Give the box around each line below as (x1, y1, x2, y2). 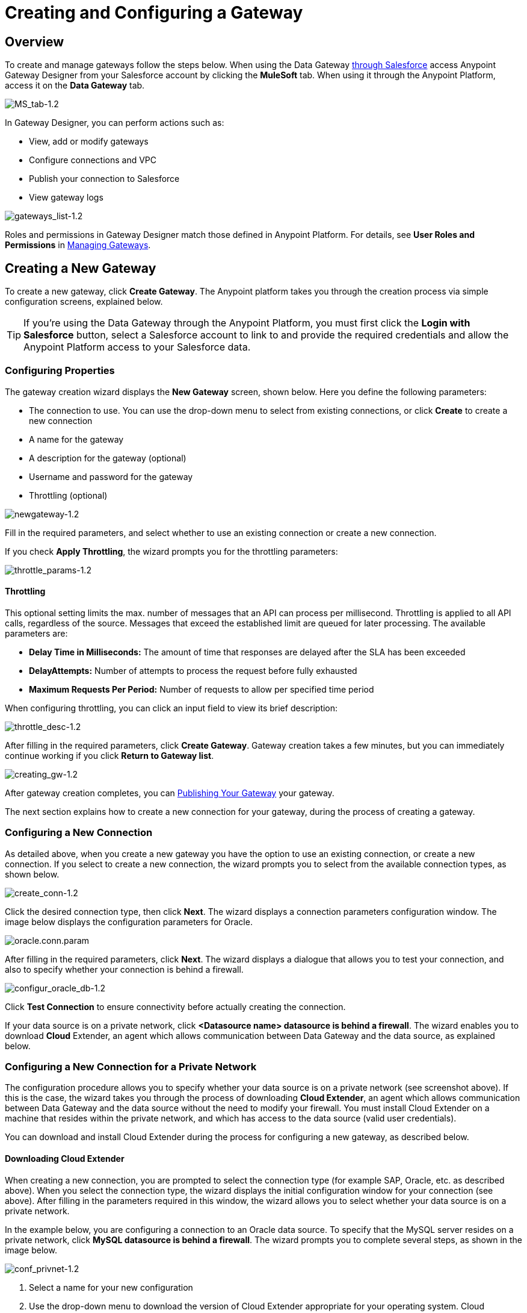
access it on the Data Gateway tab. (5, 80, 145, 91)
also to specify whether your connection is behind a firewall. (5, 964, 244, 975)
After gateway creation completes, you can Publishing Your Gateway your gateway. (5, 787, 334, 798)
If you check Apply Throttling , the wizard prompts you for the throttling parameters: (5, 546, 338, 557)
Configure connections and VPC (29, 155, 156, 166)
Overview (5, 34, 64, 49)
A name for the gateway (29, 434, 124, 444)
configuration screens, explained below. (5, 296, 163, 307)
